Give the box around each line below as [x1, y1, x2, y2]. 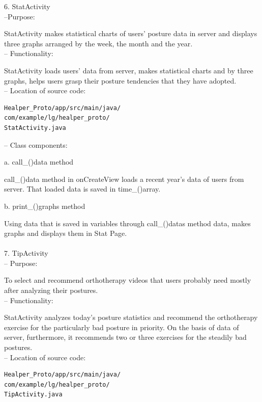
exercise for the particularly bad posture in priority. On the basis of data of [4, 321, 239, 332]
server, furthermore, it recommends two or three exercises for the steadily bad [4, 332, 247, 342]
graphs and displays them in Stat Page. [4, 228, 127, 238]
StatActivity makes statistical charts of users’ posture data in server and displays [4, 28, 257, 39]
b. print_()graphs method [4, 200, 85, 211]
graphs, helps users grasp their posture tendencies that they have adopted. [4, 75, 237, 86]
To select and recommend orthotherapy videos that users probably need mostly [4, 275, 251, 285]
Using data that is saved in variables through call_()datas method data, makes [4, 218, 251, 228]
